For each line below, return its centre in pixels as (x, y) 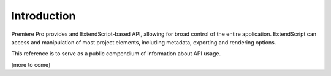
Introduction (44, 16)
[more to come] (31, 64)
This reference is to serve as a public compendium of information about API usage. (116, 54)
